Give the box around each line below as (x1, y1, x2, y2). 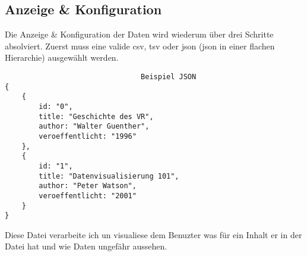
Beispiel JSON (141, 72, 197, 81)
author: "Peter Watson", (39, 182, 137, 191)
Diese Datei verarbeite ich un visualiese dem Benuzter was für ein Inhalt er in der (5, 228, 302, 241)
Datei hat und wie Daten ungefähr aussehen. (5, 240, 167, 252)
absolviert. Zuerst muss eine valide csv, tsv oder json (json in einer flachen (5, 39, 275, 52)
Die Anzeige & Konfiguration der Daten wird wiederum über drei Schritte (5, 28, 274, 40)
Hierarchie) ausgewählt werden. (5, 51, 119, 64)
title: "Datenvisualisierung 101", (39, 171, 179, 180)
